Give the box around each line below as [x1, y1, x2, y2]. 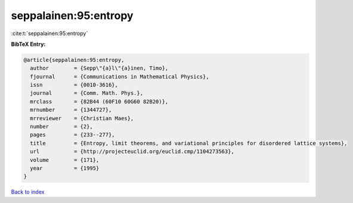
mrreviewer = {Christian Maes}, [30, 115, 134, 121]
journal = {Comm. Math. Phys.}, [30, 90, 143, 96]
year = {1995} [30, 165, 100, 171]
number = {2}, [30, 123, 94, 130]
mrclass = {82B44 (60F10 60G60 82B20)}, [30, 98, 169, 105]
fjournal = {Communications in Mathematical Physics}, [30, 73, 209, 80]
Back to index [11, 188, 45, 196]
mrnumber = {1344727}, [30, 107, 112, 113]
